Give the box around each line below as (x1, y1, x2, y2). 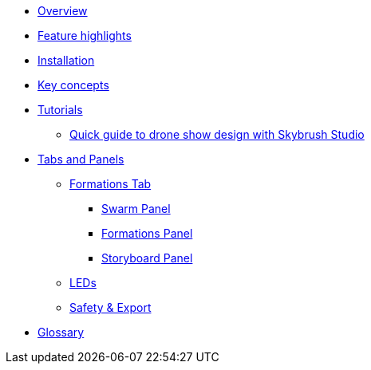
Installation (37, 53, 95, 67)
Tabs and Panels (37, 152, 124, 166)
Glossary (37, 325, 85, 339)
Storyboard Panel (101, 251, 193, 265)
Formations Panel (101, 226, 193, 240)
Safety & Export (69, 301, 152, 314)
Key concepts (37, 78, 109, 92)
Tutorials (37, 103, 83, 116)
